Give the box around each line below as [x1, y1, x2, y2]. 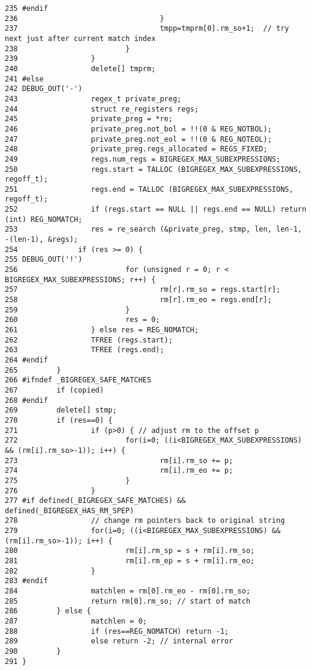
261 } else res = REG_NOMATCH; [5, 326, 199, 334]
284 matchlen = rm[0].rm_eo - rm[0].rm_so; [5, 587, 251, 596]
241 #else [5, 74, 44, 83]
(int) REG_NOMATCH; [5, 215, 82, 224]
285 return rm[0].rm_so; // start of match [5, 596, 251, 605]
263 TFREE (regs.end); [5, 346, 164, 355]
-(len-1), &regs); [5, 235, 78, 244]
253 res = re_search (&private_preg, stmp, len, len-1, [5, 225, 302, 234]
